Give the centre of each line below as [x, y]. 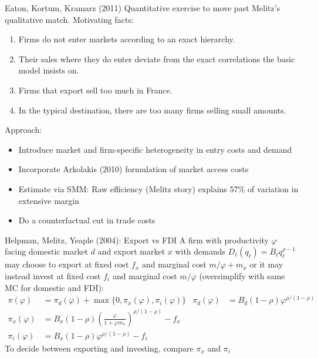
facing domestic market [47, 251]
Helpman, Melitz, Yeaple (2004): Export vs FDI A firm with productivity [137, 240]
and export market [131, 251]
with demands [200, 251]
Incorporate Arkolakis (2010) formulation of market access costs [133, 169]
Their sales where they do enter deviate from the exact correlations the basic [157, 58]
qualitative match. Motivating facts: [69, 19]
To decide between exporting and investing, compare [99, 348]
